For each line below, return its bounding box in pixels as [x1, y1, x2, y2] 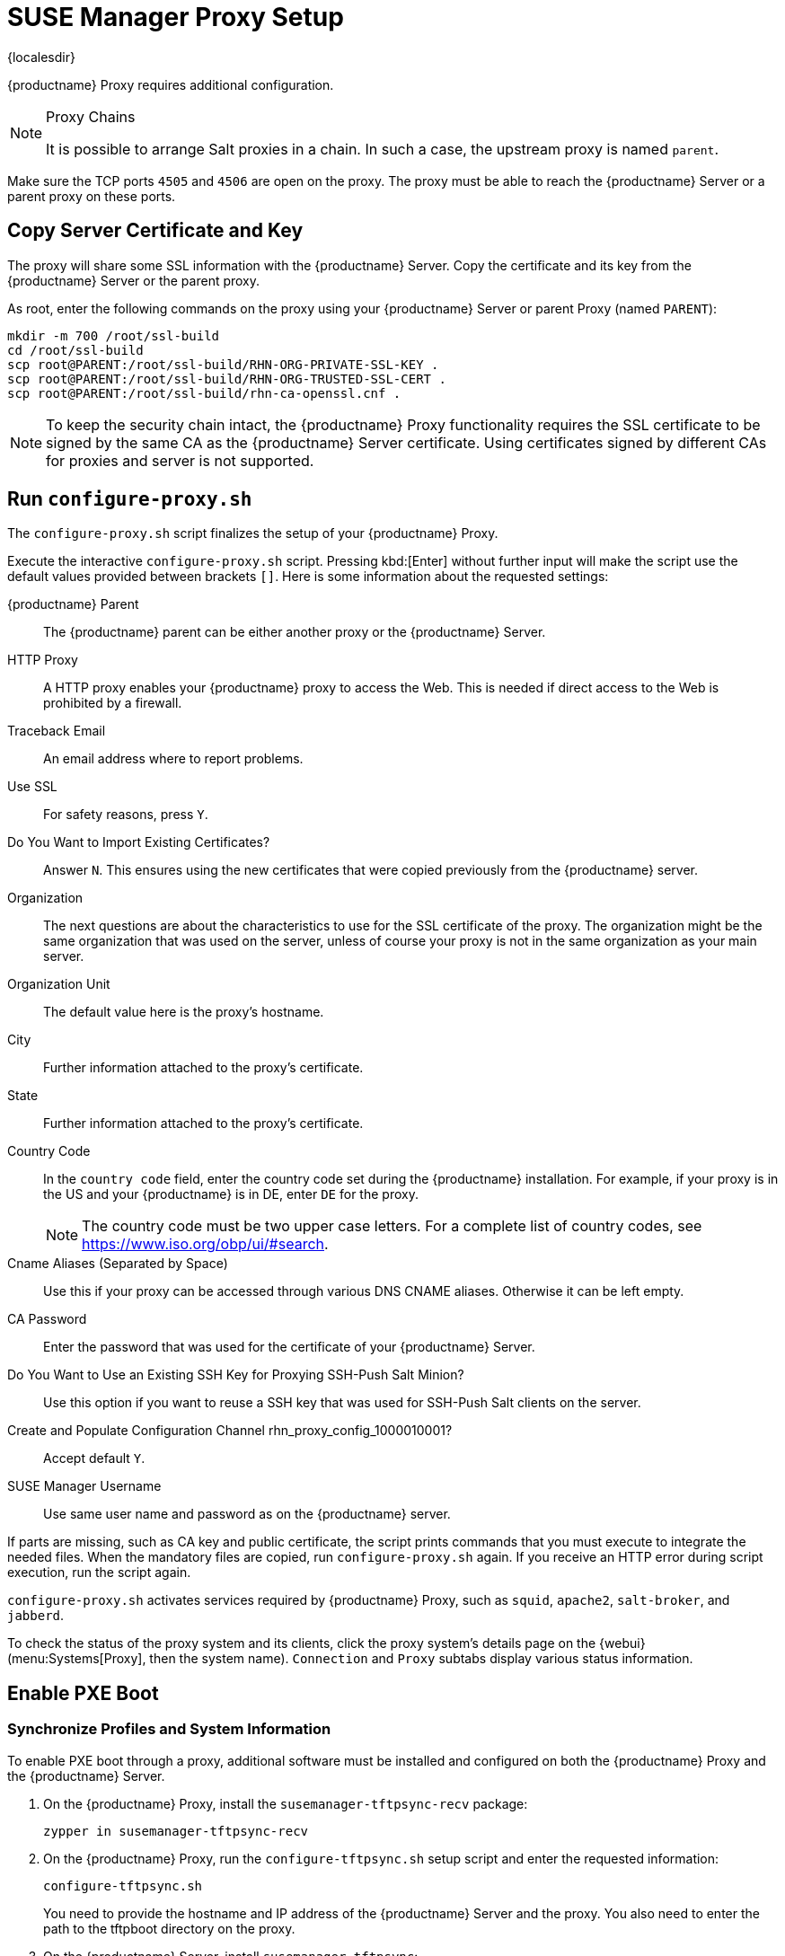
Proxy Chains [46, 107, 136, 126]
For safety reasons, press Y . [43, 806, 208, 823]
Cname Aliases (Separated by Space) [7, 1256, 228, 1272]
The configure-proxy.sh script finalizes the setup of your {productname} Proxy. [7, 525, 498, 542]
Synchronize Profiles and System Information [7, 1720, 331, 1739]
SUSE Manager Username [7, 1478, 162, 1494]
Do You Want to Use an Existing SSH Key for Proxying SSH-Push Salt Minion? [7, 1367, 464, 1383]
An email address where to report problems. [43, 751, 304, 767]
